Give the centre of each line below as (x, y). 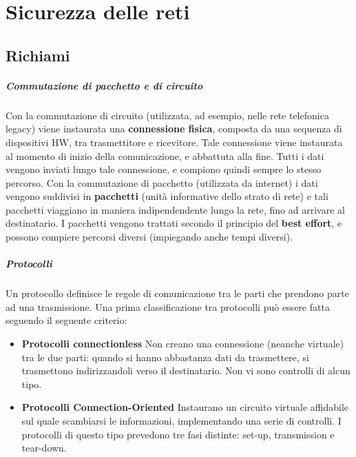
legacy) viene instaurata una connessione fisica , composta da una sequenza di (174, 129)
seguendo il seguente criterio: (66, 320)
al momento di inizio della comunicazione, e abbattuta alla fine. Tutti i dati (165, 155)
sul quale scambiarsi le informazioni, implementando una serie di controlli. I (181, 420)
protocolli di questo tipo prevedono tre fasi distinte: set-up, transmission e (178, 434)
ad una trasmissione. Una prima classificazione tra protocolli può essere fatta (168, 306)
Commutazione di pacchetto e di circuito (104, 85)
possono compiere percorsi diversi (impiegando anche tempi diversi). (149, 237)
